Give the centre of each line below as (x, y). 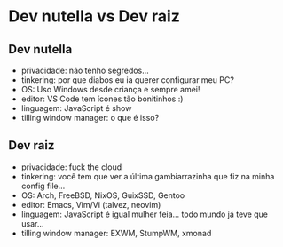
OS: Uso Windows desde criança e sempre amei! (110, 89)
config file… (43, 186)
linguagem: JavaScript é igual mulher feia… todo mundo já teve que (144, 214)
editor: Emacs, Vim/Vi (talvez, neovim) (91, 204)
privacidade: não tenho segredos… (85, 70)
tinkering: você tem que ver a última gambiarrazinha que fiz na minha (148, 176)
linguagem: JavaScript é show (76, 108)
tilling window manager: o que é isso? (90, 118)
